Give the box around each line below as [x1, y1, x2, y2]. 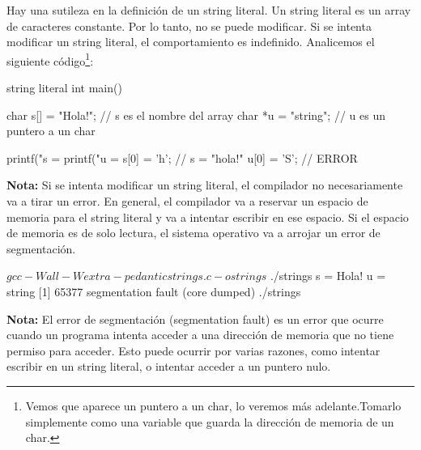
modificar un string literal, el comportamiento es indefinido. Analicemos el [6, 33, 375, 50]
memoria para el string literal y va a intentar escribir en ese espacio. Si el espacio [6, 208, 409, 225]
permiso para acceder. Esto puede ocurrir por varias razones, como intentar [6, 342, 381, 359]
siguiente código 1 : [6, 49, 94, 69]
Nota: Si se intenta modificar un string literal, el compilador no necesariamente [6, 176, 403, 193]
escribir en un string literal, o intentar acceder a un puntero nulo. [6, 358, 331, 375]
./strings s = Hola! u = [270, 267, 386, 284]
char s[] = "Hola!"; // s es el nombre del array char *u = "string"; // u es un [6, 106, 385, 123]
